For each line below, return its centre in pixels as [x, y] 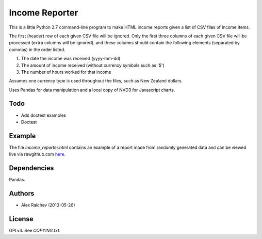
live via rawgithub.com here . [37, 154]
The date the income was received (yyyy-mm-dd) [71, 59]
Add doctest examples [44, 115]
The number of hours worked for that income [66, 72]
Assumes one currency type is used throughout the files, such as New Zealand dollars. [96, 81]
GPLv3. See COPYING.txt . [35, 230]
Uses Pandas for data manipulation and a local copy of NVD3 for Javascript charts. [92, 90]
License [21, 219]
